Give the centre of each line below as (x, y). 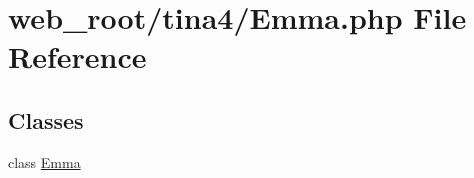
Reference (77, 56)
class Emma (44, 161)
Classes (46, 119)
